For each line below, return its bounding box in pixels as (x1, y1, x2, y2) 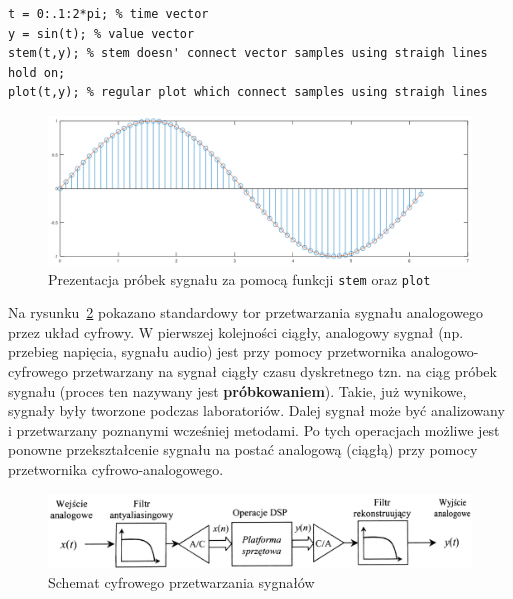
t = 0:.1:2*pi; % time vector (8, 7, 209, 21)
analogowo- (410, 341, 479, 362)
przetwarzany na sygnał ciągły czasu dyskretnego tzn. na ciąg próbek (72, 361, 497, 382)
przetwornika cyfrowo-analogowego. (8, 459, 224, 480)
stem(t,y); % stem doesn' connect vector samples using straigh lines (8, 46, 488, 61)
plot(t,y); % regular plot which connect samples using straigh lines (8, 85, 488, 100)
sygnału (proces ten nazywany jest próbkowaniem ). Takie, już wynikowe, (8, 380, 467, 401)
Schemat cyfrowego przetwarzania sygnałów (48, 571, 315, 592)
